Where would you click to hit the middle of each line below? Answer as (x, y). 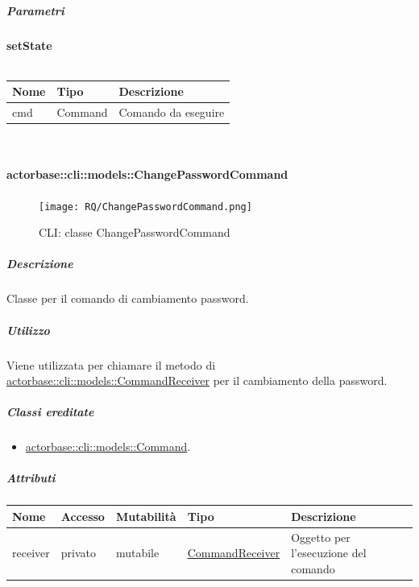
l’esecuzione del (329, 553)
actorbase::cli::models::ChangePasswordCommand (147, 174)
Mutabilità (146, 516)
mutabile (137, 553)
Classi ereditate (50, 412)
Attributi (31, 478)
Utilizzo (28, 330)
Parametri (35, 10)
